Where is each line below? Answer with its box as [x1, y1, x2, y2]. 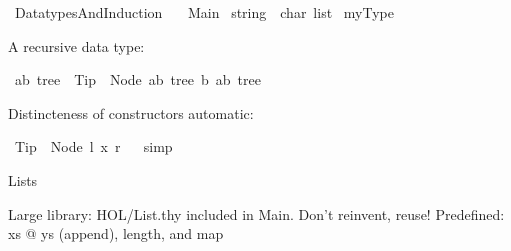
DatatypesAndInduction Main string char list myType [14, 2, 394, 22]
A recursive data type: [8, 35, 145, 56]
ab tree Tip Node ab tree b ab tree [14, 69, 261, 90]
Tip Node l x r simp [14, 136, 173, 157]
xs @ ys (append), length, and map [8, 223, 224, 244]
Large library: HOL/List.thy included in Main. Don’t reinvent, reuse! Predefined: [8, 203, 505, 224]
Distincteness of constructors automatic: [8, 102, 254, 123]
